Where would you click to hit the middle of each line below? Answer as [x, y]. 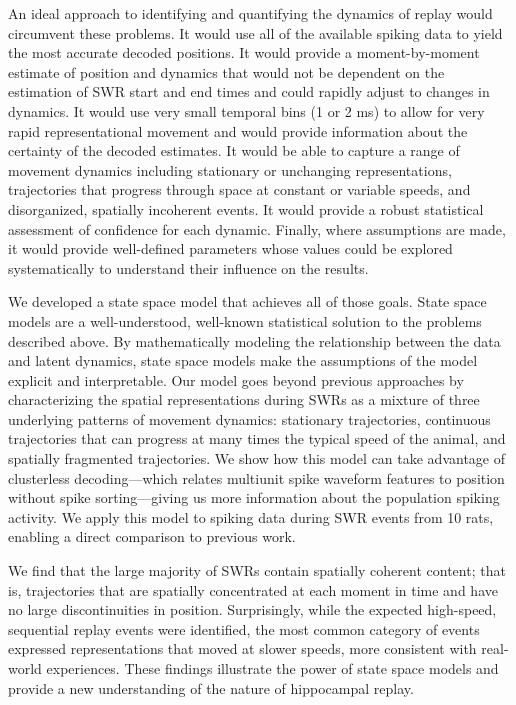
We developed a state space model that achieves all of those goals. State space [247, 301]
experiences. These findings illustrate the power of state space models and [272, 668]
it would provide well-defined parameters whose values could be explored [230, 248]
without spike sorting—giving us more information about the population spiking [254, 497]
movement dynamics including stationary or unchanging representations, [230, 169]
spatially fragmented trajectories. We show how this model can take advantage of [257, 458]
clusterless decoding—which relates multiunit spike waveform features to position [256, 477]
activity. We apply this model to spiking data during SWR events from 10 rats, [251, 516]
